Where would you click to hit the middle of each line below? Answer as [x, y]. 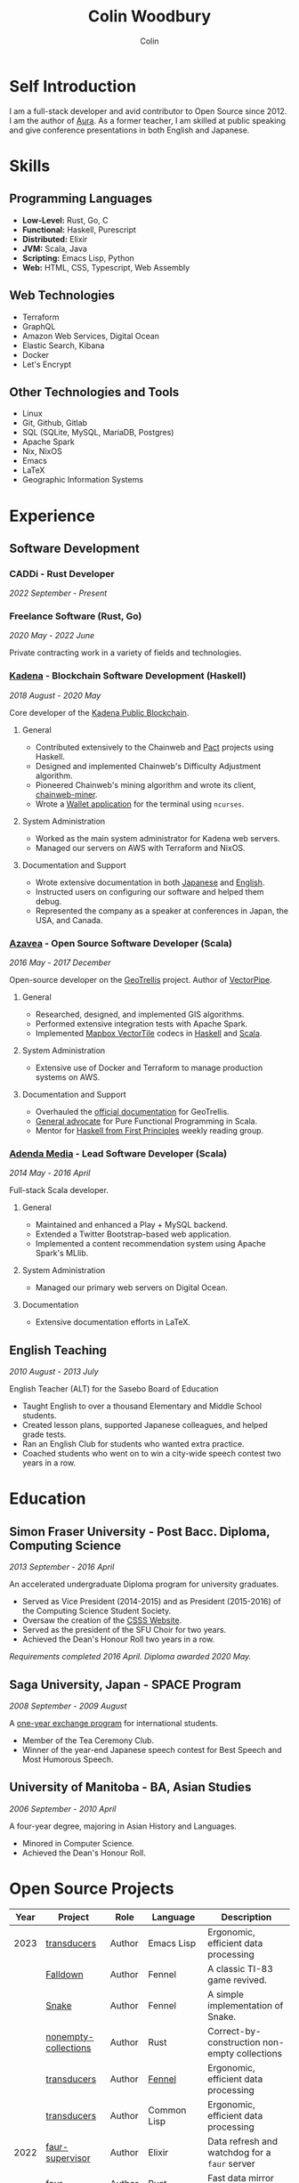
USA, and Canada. [69, 920]
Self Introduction [73, 86]
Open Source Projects [92, 1888]
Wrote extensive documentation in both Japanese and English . [150, 882]
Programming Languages [81, 199]
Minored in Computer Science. [78, 1843]
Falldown [65, 1974]
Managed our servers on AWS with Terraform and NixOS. [141, 848]
